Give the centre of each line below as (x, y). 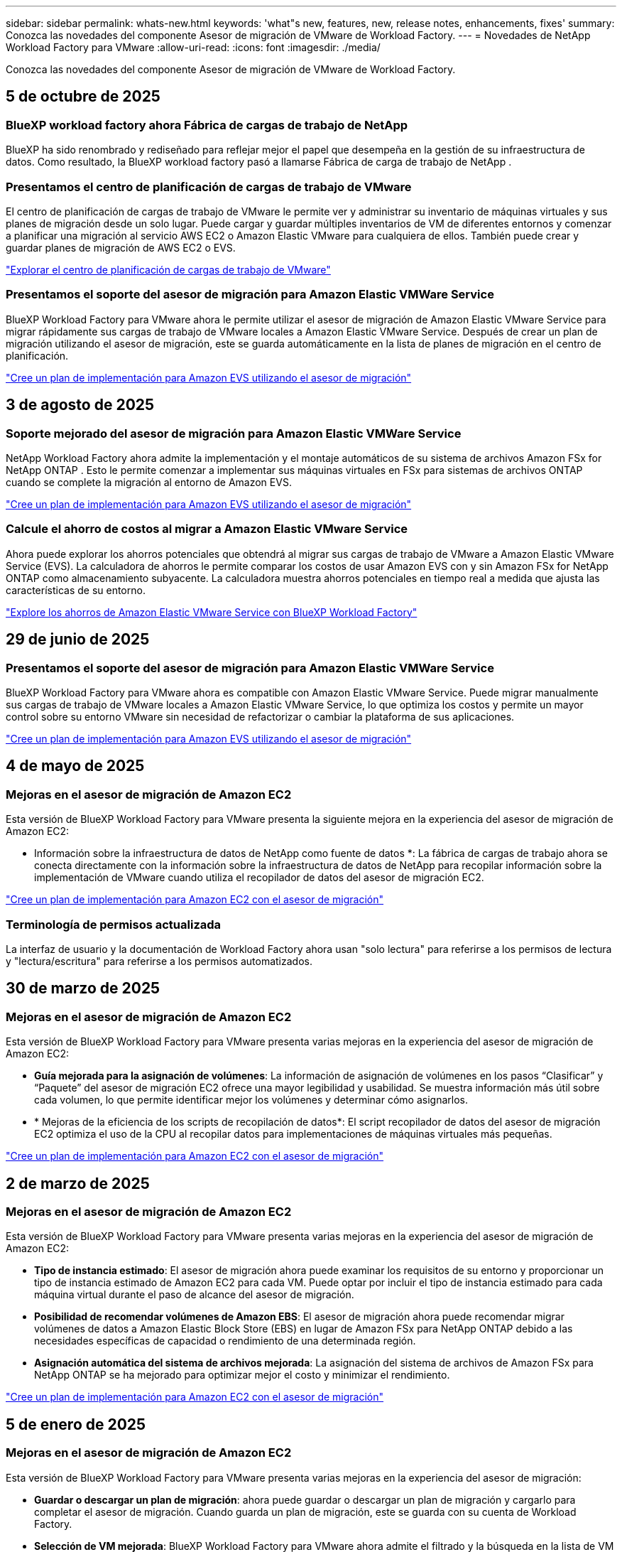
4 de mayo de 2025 (75, 766)
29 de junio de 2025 (78, 640)
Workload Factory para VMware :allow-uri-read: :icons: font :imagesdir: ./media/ (193, 47)
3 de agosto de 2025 (80, 405)
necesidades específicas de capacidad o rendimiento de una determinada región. (225, 1341)
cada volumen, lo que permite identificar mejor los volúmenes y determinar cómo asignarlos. (251, 1100)
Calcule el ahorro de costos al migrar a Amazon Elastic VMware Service (207, 529)
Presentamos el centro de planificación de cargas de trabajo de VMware (209, 187)
